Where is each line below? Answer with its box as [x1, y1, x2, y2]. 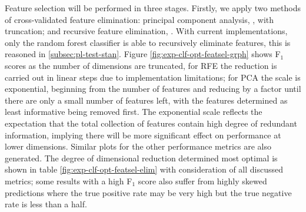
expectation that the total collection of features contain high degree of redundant [5, 117, 297, 129]
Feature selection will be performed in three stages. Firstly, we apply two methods [5, 2, 301, 14]
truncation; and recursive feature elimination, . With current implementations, [5, 25, 288, 37]
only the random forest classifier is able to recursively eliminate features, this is [5, 36, 291, 48]
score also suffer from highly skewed [138, 174, 267, 187]
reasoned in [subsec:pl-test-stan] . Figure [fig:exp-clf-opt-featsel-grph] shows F [5, 48, 281, 60]
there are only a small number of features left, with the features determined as [5, 94, 288, 106]
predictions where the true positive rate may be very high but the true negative [5, 186, 292, 198]
